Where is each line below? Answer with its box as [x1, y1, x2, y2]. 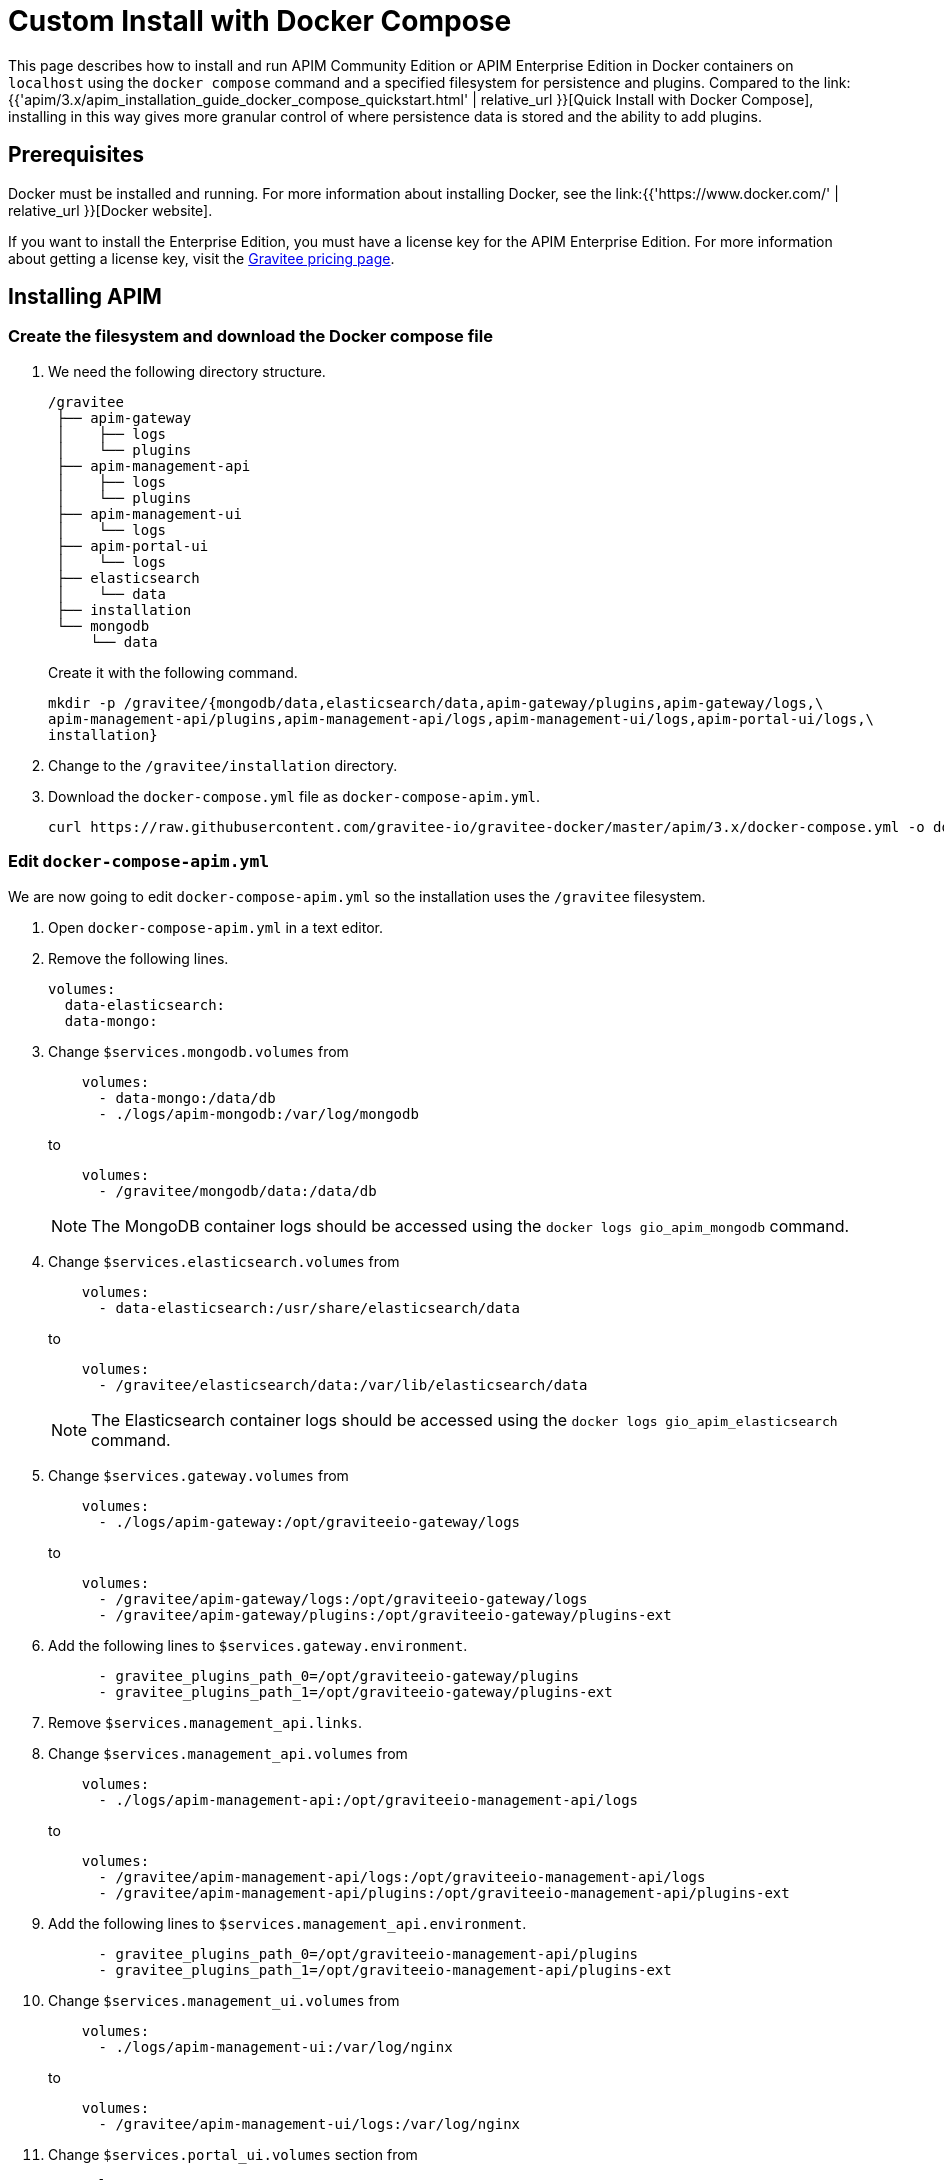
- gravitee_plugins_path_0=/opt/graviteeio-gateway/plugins [98, 1667, 580, 1684]
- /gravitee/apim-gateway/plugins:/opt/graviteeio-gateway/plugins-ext [98, 1606, 672, 1623]
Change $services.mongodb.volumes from [48, 1042, 349, 1060]
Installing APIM [8, 284, 162, 310]
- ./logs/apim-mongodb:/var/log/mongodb [98, 1105, 419, 1122]
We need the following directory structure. [48, 362, 326, 380]
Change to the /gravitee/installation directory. [48, 756, 398, 774]
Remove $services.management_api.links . [48, 1713, 362, 1731]
